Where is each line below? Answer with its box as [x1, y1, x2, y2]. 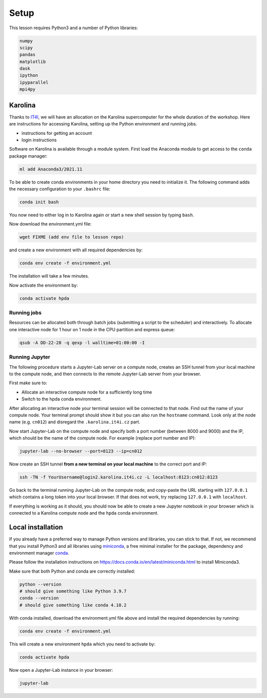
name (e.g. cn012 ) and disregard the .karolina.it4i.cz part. [9, 419, 140, 425]
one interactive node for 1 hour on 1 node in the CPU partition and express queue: [9, 326, 175, 332]
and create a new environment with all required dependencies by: [9, 247, 143, 253]
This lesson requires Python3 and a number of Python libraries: [9, 25, 138, 31]
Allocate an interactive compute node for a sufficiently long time [21, 389, 152, 395]
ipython [19, 72, 38, 78]
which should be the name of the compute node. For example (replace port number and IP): [9, 435, 196, 441]
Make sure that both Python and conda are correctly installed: [9, 568, 135, 574]
